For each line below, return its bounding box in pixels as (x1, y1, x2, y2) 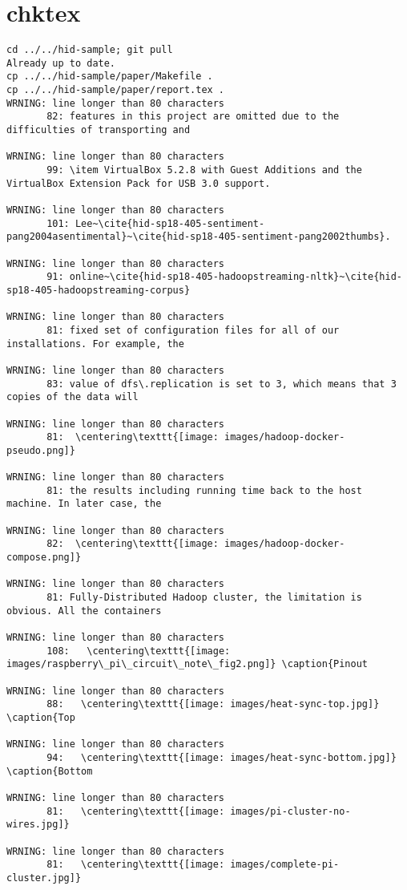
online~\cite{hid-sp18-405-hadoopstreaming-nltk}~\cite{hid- (69, 271, 402, 283)
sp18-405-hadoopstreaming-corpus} (6, 284, 191, 296)
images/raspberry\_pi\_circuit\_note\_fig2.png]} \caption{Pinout (6, 658, 369, 670)
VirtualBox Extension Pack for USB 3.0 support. (6, 177, 271, 189)
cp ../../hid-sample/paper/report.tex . (6, 84, 225, 96)
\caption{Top (6, 711, 75, 723)
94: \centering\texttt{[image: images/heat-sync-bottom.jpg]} (46, 751, 397, 763)
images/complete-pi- (230, 859, 340, 871)
